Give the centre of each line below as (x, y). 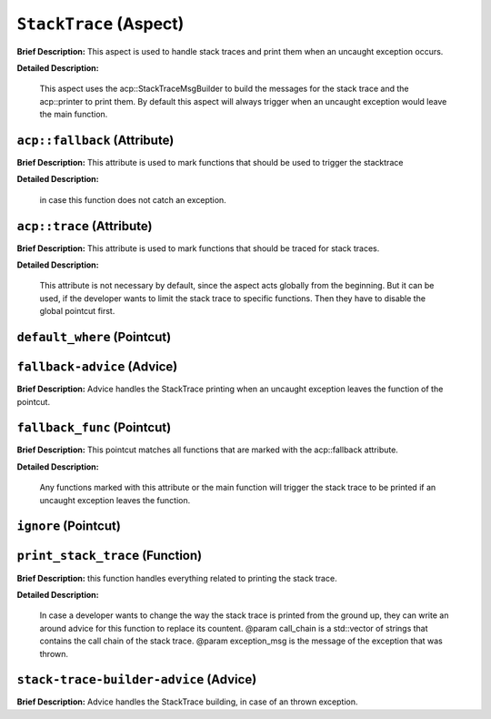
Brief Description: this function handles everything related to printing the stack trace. (177, 578)
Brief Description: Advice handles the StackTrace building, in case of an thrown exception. (187, 702)
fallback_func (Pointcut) (94, 428)
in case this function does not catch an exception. (133, 199)
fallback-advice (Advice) (97, 367)
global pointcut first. (77, 311)
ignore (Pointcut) (69, 527)
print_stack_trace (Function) (110, 556)
